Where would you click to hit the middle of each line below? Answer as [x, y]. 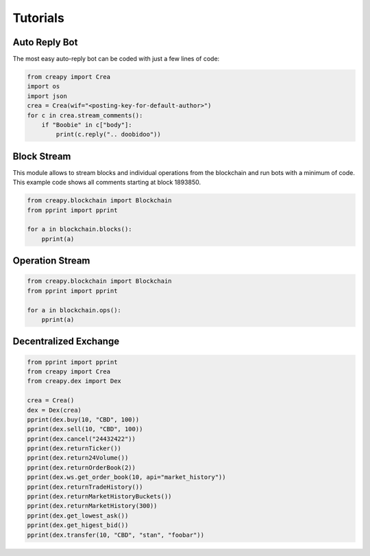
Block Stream [42, 156]
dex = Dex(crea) [54, 410]
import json [47, 96]
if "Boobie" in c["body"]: [87, 125]
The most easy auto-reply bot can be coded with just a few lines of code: [116, 59]
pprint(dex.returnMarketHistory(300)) [92, 506]
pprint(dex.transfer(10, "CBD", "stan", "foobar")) [116, 535]
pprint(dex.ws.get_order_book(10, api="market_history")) [126, 477]
